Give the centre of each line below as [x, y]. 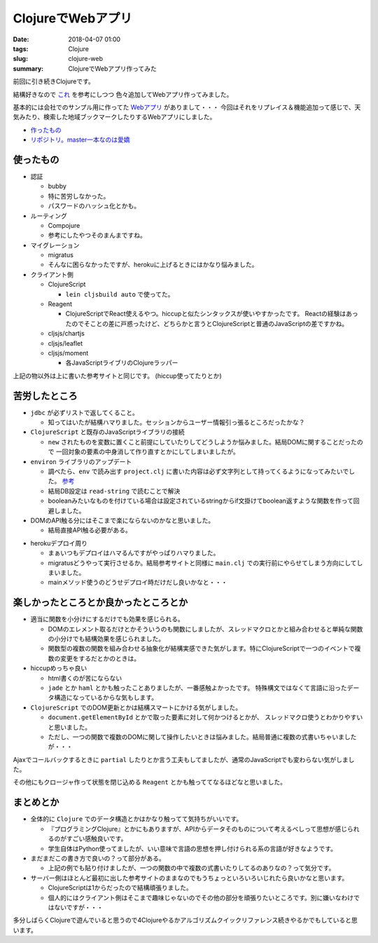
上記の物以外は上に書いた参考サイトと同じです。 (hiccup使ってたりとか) [117, 376]
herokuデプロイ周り [59, 543]
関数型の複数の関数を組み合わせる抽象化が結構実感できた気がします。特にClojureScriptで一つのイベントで [201, 649]
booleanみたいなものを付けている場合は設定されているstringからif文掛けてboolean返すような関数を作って [201, 501]
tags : [21, 48]
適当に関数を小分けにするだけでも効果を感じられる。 [107, 619]
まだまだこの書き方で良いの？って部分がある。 [98, 858]
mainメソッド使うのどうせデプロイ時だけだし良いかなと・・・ [138, 583]
